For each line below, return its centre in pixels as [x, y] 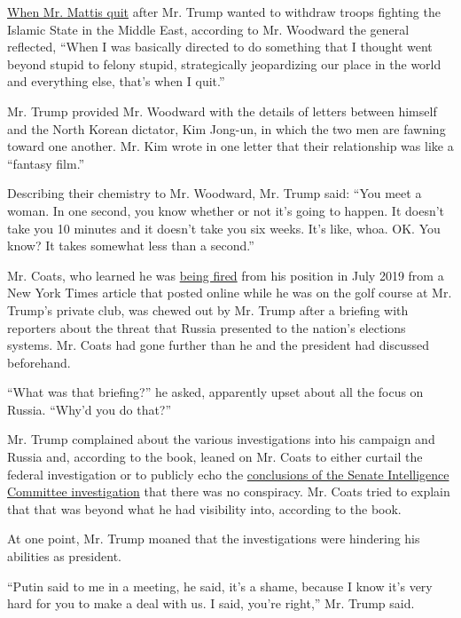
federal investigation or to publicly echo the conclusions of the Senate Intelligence [228, 474]
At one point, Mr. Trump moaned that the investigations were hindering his [214, 539]
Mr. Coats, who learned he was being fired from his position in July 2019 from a [226, 275]
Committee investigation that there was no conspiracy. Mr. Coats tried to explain [229, 491]
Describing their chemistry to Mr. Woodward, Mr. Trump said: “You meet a [215, 193]
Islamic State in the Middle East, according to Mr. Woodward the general [208, 29]
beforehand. [39, 362]
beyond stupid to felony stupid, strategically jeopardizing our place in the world [224, 63]
